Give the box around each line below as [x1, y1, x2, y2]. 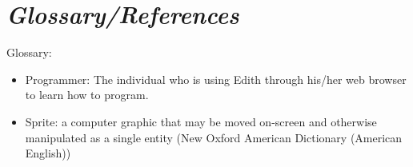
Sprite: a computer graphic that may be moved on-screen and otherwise [25, 113, 377, 129]
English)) [25, 145, 71, 161]
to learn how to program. [25, 86, 149, 103]
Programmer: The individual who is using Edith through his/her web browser [25, 70, 407, 87]
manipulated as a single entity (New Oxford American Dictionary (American [25, 129, 403, 145]
